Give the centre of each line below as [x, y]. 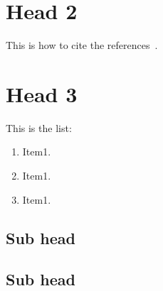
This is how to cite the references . [82, 45]
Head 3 [42, 93]
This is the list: [39, 127]
